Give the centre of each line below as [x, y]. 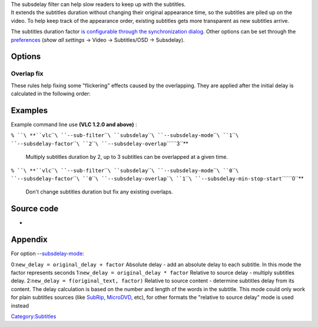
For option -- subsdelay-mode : [48, 253]
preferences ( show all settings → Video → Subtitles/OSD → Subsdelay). [98, 40]
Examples [29, 110]
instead [20, 305]
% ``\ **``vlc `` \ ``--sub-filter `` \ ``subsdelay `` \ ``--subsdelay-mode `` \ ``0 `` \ [125, 170]
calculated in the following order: [51, 94]
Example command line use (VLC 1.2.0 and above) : [74, 125]
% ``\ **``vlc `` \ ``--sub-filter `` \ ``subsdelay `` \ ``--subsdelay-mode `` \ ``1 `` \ [125, 135]
